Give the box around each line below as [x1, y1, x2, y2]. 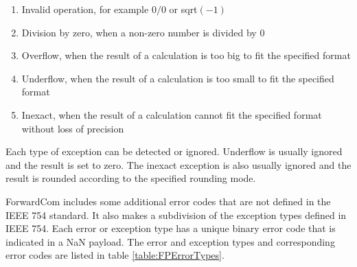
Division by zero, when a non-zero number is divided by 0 [21, 25, 265, 39]
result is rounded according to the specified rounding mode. [5, 171, 256, 185]
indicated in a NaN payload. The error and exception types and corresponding [5, 234, 335, 248]
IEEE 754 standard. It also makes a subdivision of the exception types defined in [5, 207, 347, 222]
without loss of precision [21, 121, 124, 135]
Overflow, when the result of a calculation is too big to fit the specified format [21, 48, 351, 62]
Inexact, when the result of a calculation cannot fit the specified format [21, 107, 322, 121]
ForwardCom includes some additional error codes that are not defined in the [5, 194, 331, 208]
